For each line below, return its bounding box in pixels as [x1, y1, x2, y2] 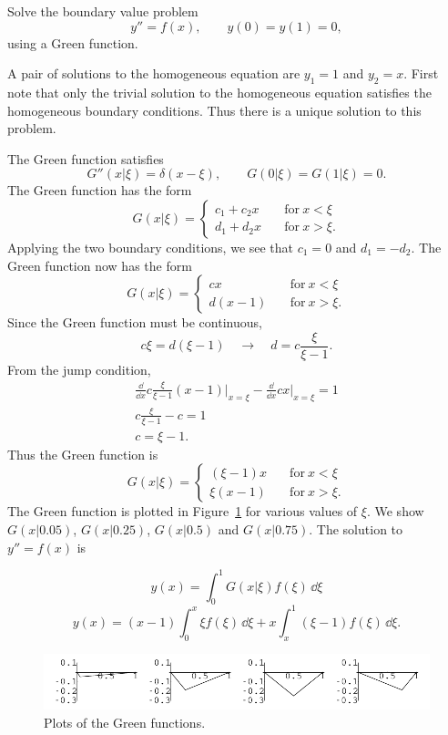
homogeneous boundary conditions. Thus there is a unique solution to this [7, 100, 422, 119]
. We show [366, 502, 424, 521]
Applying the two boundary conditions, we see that [7, 237, 294, 256]
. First [403, 64, 439, 83]
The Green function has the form [7, 181, 192, 200]
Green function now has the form [7, 255, 192, 274]
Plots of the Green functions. [44, 712, 206, 731]
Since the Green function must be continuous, [7, 313, 262, 332]
